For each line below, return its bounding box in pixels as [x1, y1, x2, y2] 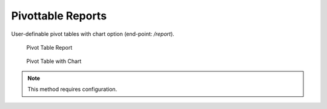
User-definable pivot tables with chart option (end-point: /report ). [11, 30, 175, 38]
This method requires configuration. [27, 85, 117, 93]
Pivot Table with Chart [26, 58, 82, 65]
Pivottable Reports [11, 9, 107, 22]
